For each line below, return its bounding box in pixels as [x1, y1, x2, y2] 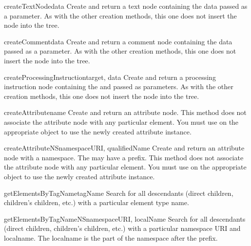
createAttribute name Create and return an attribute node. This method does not [4, 107, 247, 117]
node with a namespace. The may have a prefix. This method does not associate [4, 152, 244, 162]
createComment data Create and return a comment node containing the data [4, 36, 232, 46]
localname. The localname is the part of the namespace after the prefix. [4, 232, 218, 243]
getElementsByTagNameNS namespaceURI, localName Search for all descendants [4, 213, 246, 224]
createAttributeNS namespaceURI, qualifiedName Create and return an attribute [4, 143, 245, 153]
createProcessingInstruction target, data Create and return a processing [4, 72, 216, 82]
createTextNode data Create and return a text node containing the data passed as [4, 1, 248, 11]
